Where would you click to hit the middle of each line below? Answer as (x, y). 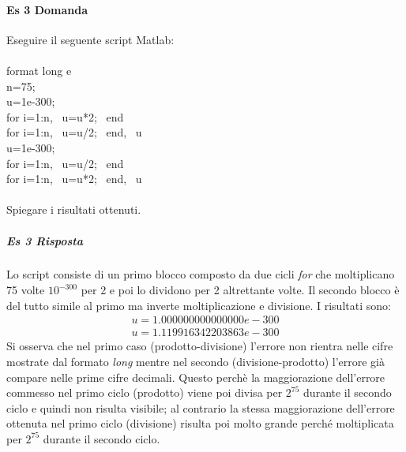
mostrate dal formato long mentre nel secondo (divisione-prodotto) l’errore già (196, 361)
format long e (39, 70)
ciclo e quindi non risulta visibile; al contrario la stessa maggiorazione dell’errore (201, 407)
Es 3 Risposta (45, 240)
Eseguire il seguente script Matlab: (90, 39)
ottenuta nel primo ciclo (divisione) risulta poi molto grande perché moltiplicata (200, 423)
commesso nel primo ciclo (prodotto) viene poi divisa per (145, 392)
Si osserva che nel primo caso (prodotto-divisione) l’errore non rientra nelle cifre (200, 346)
